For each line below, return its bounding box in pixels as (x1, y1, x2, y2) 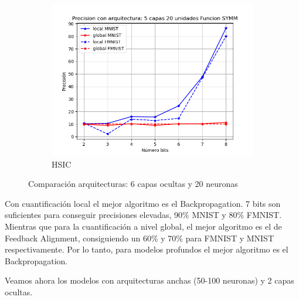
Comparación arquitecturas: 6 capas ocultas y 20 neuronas (28, 178, 238, 190)
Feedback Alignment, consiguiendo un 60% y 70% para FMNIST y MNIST (5, 231, 274, 244)
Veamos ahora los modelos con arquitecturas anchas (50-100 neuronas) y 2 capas (5, 274, 294, 287)
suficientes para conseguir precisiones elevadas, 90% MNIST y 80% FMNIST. (5, 209, 282, 221)
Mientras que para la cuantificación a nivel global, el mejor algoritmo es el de (5, 220, 282, 232)
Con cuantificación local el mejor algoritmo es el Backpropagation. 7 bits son (5, 197, 281, 209)
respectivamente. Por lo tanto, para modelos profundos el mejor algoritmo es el (5, 243, 288, 255)
